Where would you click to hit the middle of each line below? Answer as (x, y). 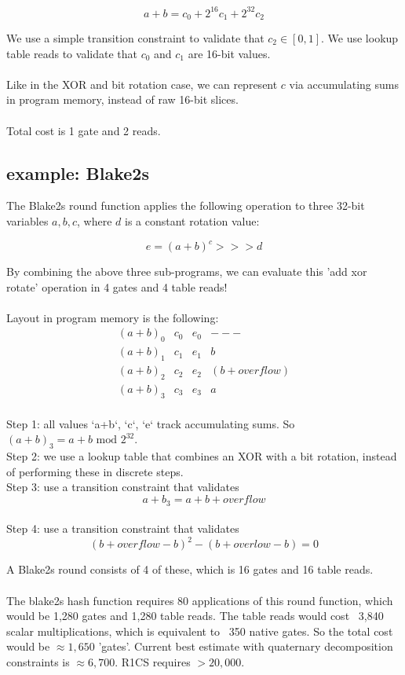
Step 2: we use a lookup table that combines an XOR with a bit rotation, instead (202, 456)
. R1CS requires (153, 661)
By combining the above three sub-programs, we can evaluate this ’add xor (187, 271)
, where (95, 220)
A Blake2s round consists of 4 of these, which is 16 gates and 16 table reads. (190, 569)
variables (27, 220)
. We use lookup (360, 37)
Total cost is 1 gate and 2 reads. (84, 130)
